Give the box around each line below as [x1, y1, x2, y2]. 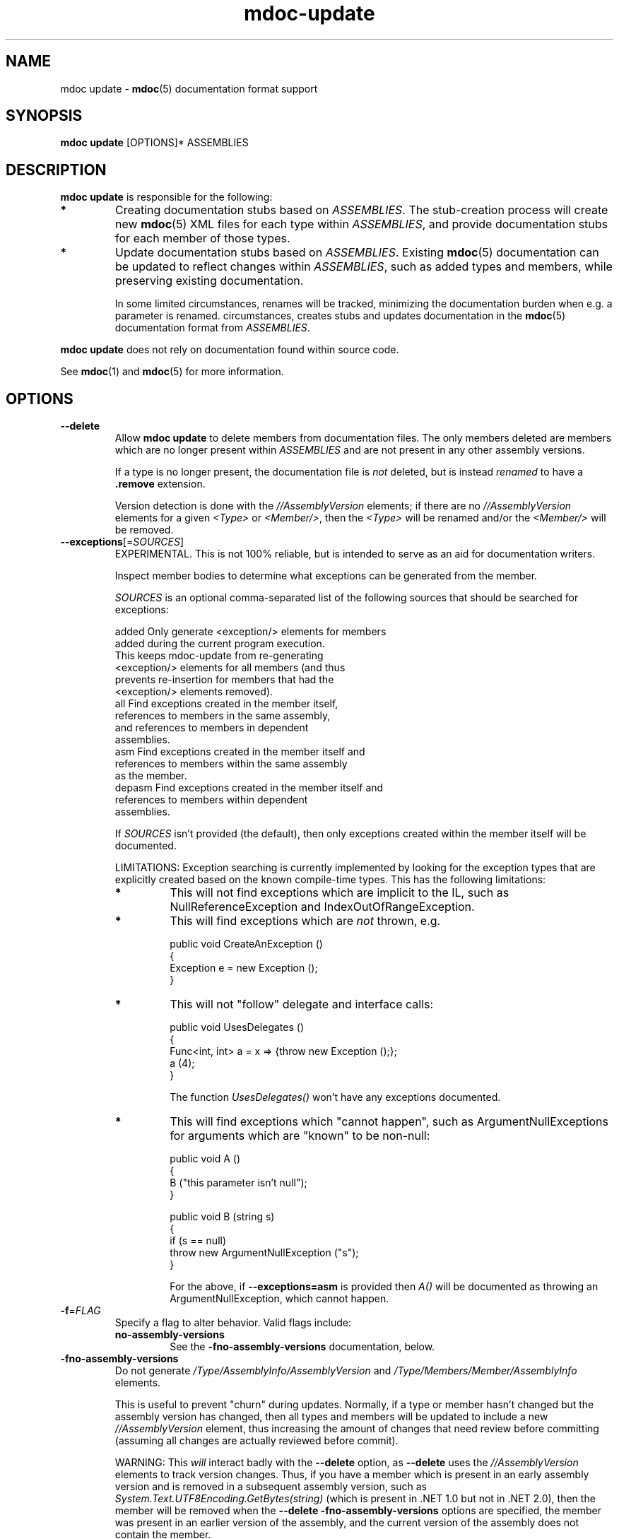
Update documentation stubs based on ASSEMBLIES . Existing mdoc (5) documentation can [115, 245, 599, 260]
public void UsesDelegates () [170, 1021, 304, 1034]
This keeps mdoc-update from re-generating [114, 649, 324, 662]
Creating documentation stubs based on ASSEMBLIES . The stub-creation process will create [115, 203, 608, 218]
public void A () [170, 1152, 241, 1165]
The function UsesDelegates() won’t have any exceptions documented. [170, 1091, 501, 1104]
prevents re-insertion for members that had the [114, 673, 334, 686]
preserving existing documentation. [115, 273, 304, 288]
